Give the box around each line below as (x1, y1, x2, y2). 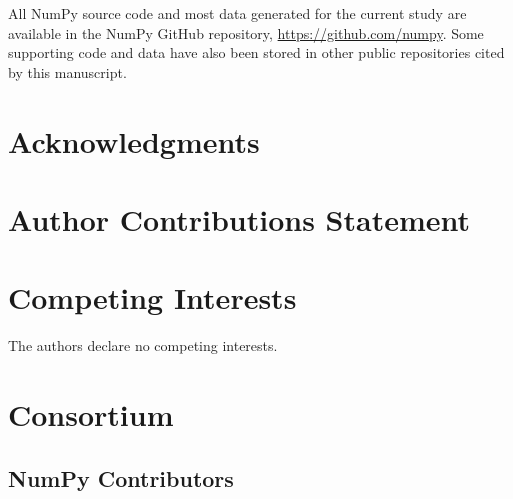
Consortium (8, 394, 174, 435)
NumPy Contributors (8, 462, 234, 493)
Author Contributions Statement (8, 198, 471, 239)
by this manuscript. (8, 61, 127, 82)
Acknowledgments (8, 120, 260, 161)
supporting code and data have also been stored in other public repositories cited (8, 42, 505, 63)
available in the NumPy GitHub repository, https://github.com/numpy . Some (8, 22, 484, 43)
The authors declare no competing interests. (8, 335, 278, 356)
